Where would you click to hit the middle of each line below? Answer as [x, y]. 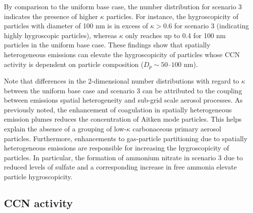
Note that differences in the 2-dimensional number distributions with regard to [122, 81]
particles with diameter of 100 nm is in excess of [76, 26]
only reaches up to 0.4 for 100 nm [176, 35]
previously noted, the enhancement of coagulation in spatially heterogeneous [118, 109]
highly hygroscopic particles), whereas [60, 35]
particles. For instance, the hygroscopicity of [172, 16]
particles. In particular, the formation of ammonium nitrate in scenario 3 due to [124, 157]
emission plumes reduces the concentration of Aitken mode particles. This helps [123, 119]
